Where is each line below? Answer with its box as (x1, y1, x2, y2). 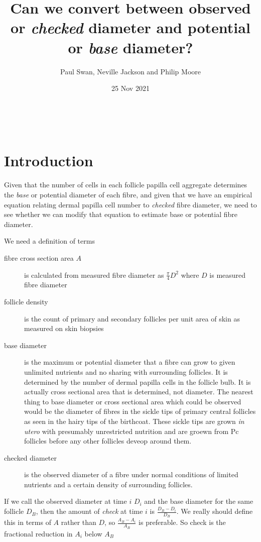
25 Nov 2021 (111, 83, 150, 93)
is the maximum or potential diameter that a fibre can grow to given (24, 357, 235, 367)
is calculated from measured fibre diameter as (24, 269, 164, 280)
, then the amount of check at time (36, 506, 143, 516)
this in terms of (4, 517, 51, 527)
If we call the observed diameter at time (4, 496, 127, 506)
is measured (209, 269, 246, 280)
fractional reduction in (4, 528, 73, 538)
